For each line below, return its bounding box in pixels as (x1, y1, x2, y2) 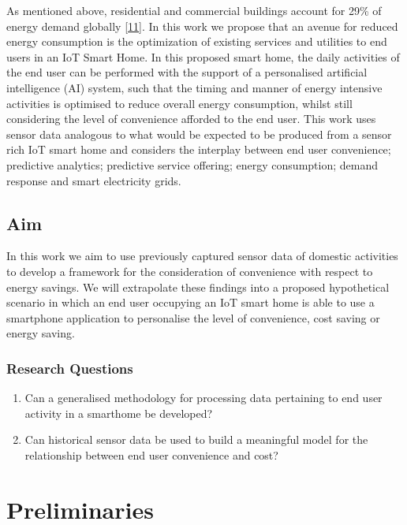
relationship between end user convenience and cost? (24, 446, 278, 463)
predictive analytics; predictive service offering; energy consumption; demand (6, 156, 378, 173)
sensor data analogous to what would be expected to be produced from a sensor (6, 125, 392, 142)
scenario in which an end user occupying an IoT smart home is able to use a (6, 294, 375, 311)
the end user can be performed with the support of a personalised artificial (6, 64, 368, 80)
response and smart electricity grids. (6, 172, 181, 188)
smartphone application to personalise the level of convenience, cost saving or (6, 309, 380, 326)
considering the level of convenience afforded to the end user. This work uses (6, 110, 376, 127)
